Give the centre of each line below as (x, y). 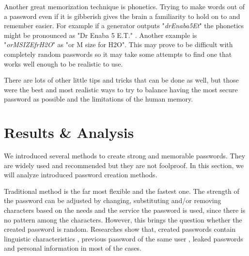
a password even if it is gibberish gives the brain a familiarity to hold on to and (122, 16)
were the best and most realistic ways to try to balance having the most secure (121, 89)
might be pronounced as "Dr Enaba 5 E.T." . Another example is (101, 35)
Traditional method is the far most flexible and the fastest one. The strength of (122, 191)
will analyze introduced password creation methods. (81, 175)
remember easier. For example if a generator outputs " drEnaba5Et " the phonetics (124, 26)
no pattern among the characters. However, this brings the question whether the (123, 219)
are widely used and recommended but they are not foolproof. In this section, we (124, 165)
